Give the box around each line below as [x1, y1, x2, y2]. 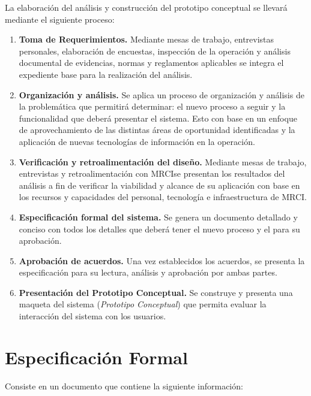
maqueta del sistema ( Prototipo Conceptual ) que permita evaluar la [19, 298, 267, 310]
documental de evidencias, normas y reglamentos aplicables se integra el [19, 56, 284, 69]
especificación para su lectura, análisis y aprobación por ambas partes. [19, 266, 277, 279]
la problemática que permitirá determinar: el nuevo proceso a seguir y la [19, 100, 286, 113]
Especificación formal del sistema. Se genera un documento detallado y [19, 210, 298, 223]
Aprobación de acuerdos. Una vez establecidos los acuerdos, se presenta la [19, 254, 305, 267]
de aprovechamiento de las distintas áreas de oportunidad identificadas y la [19, 123, 295, 136]
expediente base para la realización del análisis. [19, 68, 193, 80]
